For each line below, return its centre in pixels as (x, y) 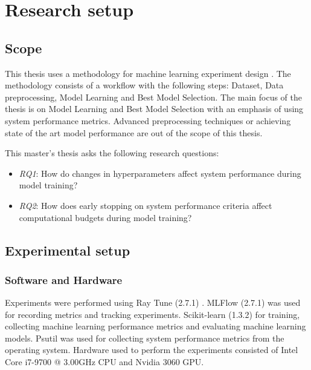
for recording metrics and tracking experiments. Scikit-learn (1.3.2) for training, (152, 314)
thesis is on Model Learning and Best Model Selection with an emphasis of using (154, 109)
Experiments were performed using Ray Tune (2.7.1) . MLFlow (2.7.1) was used (153, 302)
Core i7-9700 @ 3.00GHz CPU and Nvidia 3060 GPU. (104, 362)
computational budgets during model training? (105, 217)
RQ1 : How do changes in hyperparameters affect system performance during (160, 173)
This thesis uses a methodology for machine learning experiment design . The (148, 73)
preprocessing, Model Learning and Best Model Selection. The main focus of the (153, 97)
